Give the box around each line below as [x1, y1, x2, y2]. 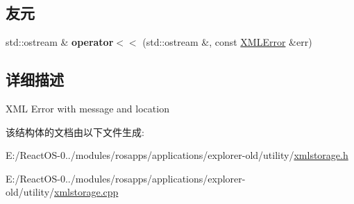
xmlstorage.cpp [54, 185, 119, 199]
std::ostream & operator [6, 35, 114, 49]
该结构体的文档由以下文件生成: [6, 124, 144, 139]
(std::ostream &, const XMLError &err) [142, 35, 312, 49]
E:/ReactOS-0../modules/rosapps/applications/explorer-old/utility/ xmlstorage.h [6, 148, 348, 162]
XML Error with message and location [6, 101, 169, 115]
